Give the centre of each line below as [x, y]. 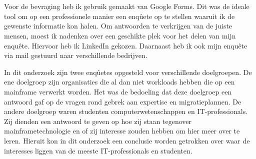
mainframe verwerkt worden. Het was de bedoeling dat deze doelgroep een [118, 91]
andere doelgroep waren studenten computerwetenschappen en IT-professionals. [126, 111]
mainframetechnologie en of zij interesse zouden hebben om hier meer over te [122, 131]
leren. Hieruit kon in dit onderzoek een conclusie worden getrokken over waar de [127, 140]
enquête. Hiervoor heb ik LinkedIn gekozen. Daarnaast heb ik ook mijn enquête [126, 45]
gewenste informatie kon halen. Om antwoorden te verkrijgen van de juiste [118, 26]
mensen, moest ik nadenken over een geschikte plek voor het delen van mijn [120, 35]
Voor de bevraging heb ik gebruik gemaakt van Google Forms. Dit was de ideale [127, 6]
